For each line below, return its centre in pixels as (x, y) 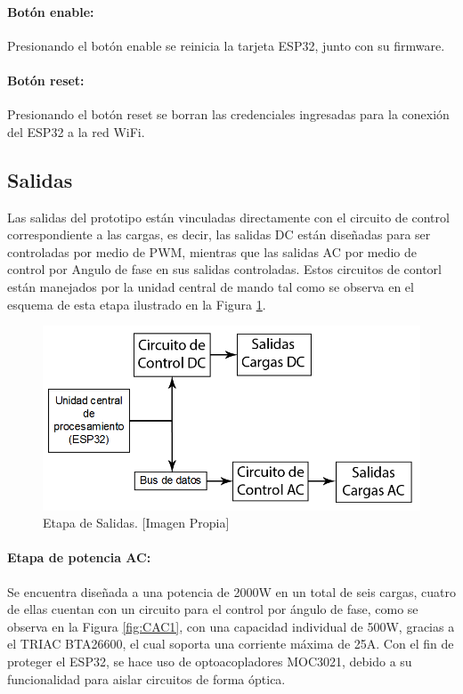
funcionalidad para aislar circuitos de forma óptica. (146, 678)
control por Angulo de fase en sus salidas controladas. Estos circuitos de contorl (224, 269)
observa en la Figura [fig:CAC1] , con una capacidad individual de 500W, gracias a (231, 626)
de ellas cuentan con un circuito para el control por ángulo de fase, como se (213, 609)
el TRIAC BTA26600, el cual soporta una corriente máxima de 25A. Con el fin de (231, 644)
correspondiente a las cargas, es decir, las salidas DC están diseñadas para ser (219, 234)
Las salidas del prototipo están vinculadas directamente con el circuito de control (228, 217)
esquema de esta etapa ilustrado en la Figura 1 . (137, 304)
